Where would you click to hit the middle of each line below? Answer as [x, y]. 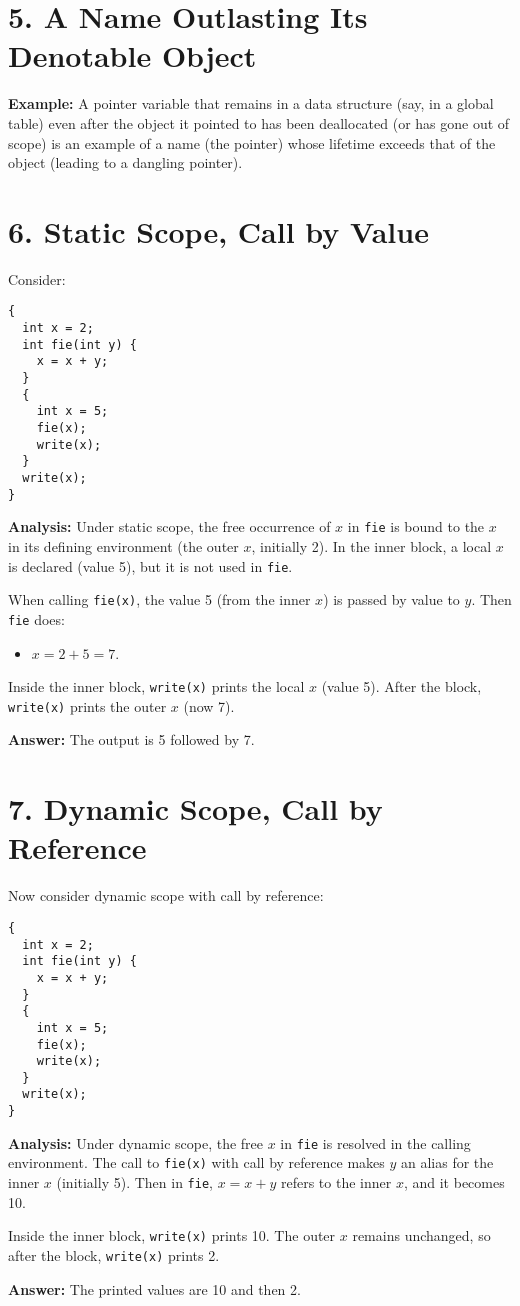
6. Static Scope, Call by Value [218, 230]
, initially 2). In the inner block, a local [371, 545]
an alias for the [447, 1162]
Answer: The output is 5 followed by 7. [131, 739]
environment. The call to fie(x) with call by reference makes [196, 1162]
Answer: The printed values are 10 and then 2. [154, 1288]
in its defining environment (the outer [123, 545]
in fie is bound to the [416, 526]
